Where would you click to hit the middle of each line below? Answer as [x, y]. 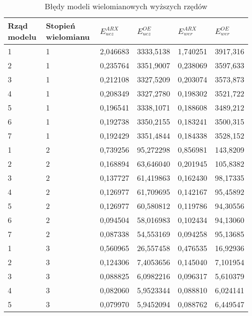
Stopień [61, 25]
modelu [22, 37]
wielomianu [68, 37]
